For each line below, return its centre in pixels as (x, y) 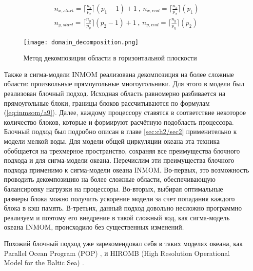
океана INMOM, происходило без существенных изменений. (94, 227)
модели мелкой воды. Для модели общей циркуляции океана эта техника (112, 141)
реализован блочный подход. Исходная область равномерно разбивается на (115, 93)
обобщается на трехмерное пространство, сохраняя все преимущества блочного (122, 150)
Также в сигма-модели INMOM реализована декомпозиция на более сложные (119, 74)
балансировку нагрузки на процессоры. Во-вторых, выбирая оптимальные (114, 189)
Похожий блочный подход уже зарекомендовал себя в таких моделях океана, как (123, 243)
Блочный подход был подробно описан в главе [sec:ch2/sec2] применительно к (120, 131)
